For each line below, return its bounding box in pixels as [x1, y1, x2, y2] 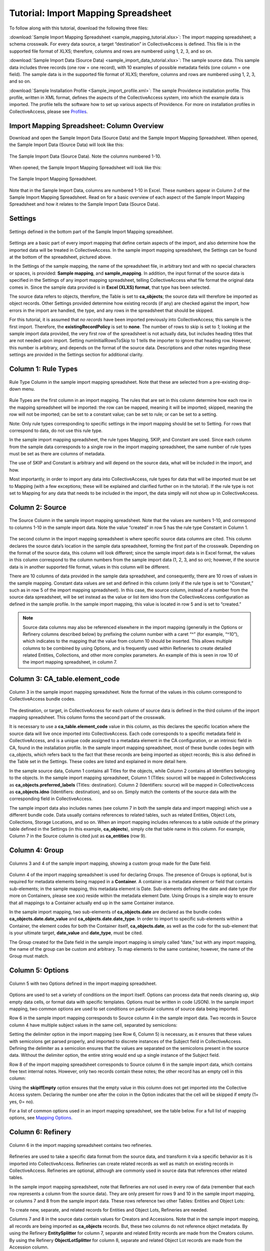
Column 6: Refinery [9, 1128, 71, 1136]
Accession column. [9, 1244, 49, 1250]
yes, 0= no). [9, 1098, 34, 1104]
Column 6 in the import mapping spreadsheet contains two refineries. [9, 1142, 152, 1148]
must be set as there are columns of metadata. [9, 451, 105, 457]
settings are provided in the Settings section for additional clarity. [9, 352, 143, 358]
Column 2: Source [9, 503, 67, 511]
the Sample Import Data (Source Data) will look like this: [9, 142, 124, 148]
